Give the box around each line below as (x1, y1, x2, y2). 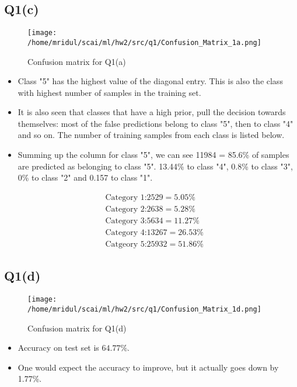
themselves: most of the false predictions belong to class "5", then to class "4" (18, 117, 293, 129)
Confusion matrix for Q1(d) (27, 322, 127, 334)
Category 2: (105, 205, 147, 213)
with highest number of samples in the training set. (18, 86, 201, 98)
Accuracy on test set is (18, 341, 99, 354)
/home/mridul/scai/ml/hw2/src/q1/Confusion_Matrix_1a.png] (27, 38, 261, 47)
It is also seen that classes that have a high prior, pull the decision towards (18, 106, 286, 118)
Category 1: (105, 193, 147, 202)
